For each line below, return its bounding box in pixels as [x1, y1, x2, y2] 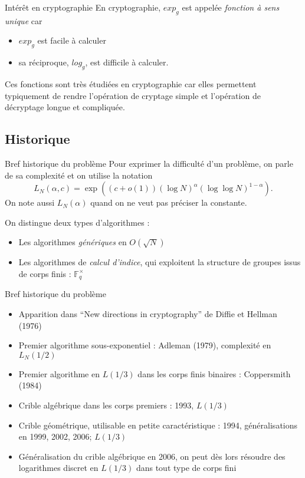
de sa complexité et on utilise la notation [5, 169, 153, 181]
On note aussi [5, 196, 55, 209]
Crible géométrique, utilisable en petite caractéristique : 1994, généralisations [18, 418, 298, 431]
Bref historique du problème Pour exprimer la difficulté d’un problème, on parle [5, 157, 293, 169]
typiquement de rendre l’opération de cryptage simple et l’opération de [5, 89, 261, 101]
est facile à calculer [37, 34, 106, 47]
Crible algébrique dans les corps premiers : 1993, [18, 398, 194, 411]
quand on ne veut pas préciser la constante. [90, 196, 247, 209]
